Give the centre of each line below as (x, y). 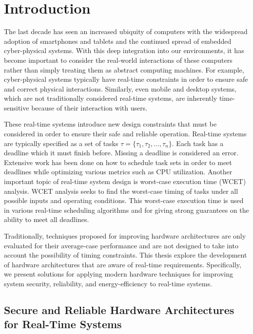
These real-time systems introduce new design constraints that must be (110, 124)
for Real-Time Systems (63, 324)
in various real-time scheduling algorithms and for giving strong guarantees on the (126, 210)
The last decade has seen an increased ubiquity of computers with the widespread (126, 31)
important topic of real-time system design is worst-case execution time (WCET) (125, 181)
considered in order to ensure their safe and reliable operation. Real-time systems (125, 134)
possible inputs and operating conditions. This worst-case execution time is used (124, 200)
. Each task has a (198, 143)
